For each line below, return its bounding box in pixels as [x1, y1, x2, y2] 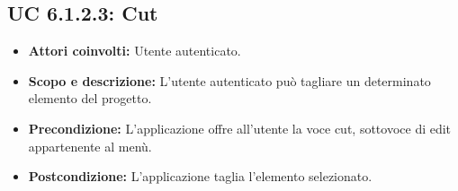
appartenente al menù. [28, 136, 152, 155]
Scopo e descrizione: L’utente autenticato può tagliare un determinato [28, 71, 431, 90]
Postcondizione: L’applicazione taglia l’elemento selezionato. [28, 167, 373, 186]
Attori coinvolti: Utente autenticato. [28, 41, 241, 60]
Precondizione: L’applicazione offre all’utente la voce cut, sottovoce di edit [28, 118, 452, 137]
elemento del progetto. [28, 89, 152, 108]
